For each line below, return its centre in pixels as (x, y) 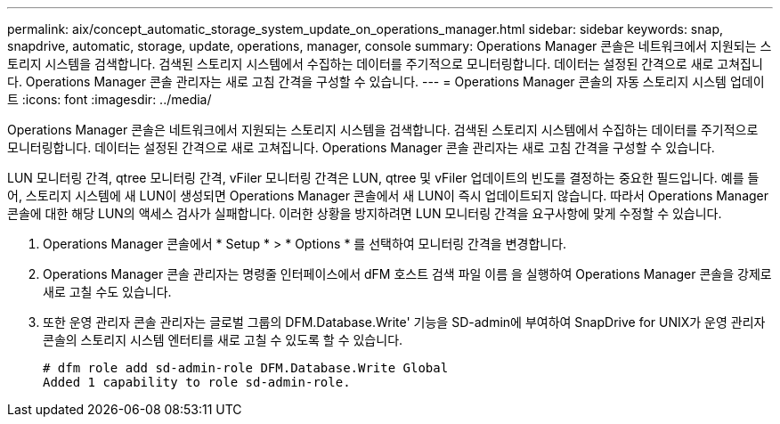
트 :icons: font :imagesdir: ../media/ (110, 99)
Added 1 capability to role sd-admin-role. (197, 382)
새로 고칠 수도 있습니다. (107, 292)
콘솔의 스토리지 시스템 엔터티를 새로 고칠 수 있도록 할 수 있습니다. (223, 340)
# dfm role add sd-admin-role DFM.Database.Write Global (246, 368)
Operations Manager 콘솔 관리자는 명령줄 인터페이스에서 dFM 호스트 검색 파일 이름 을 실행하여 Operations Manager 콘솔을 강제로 (407, 274)
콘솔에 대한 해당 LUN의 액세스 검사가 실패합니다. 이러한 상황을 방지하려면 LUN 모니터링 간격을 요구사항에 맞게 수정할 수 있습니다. (365, 213)
